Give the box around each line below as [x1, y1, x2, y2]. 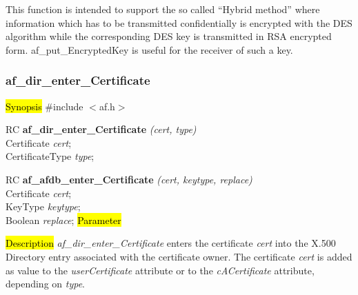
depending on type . [6, 276, 85, 291]
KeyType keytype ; [6, 199, 81, 214]
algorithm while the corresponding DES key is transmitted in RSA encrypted [6, 29, 332, 43]
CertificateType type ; [6, 149, 95, 163]
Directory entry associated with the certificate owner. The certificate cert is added [6, 249, 352, 263]
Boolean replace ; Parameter [6, 212, 121, 227]
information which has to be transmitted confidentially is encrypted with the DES [6, 15, 352, 30]
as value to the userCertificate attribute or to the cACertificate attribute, [6, 263, 315, 277]
